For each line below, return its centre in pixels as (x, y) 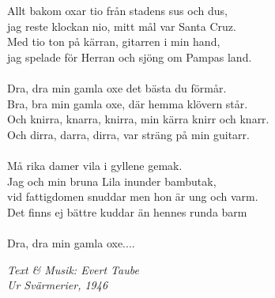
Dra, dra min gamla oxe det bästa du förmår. (117, 87)
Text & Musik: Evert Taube (73, 269)
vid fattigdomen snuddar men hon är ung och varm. (133, 196)
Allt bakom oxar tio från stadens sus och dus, (117, 10)
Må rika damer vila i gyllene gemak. (95, 165)
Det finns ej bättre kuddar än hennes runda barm (127, 211)
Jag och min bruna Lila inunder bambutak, (112, 181)
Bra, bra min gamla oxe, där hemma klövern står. (128, 103)
